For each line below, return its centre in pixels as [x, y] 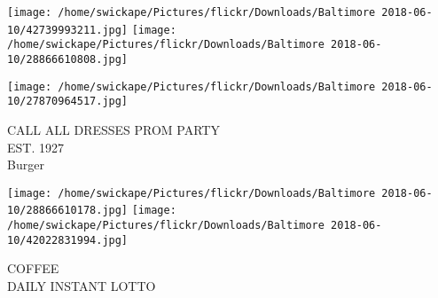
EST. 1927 [35, 147]
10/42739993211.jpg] [68, 30]
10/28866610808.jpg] [68, 59]
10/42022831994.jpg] [68, 240]
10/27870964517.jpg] [68, 102]
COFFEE [33, 268]
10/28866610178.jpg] [68, 211]
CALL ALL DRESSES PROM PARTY [113, 129]
